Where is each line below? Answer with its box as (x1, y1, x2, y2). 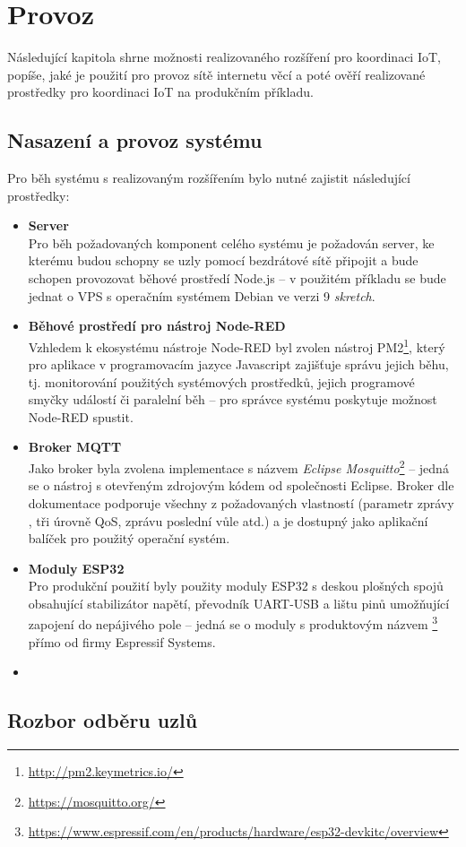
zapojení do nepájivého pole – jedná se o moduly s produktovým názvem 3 (28, 612, 438, 634)
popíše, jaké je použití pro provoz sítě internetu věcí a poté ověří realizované (7, 65, 426, 83)
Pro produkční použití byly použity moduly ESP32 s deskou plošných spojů (28, 576, 444, 595)
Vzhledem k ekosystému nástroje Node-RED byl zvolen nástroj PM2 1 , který (28, 334, 445, 356)
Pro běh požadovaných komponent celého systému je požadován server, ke (28, 233, 435, 252)
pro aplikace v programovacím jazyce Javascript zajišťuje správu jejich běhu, (28, 355, 449, 374)
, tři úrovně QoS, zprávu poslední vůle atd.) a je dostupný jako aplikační (28, 511, 428, 530)
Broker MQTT (28, 437, 122, 456)
